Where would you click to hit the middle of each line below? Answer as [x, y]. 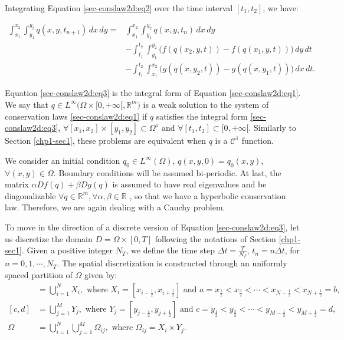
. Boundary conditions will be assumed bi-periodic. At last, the [167, 172]
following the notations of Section [215, 238]
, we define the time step [171, 250]
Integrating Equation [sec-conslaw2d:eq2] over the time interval [119, 8]
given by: [101, 274]
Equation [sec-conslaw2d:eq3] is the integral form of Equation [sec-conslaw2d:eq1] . [153, 93]
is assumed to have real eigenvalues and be [189, 184]
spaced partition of [39, 274]
